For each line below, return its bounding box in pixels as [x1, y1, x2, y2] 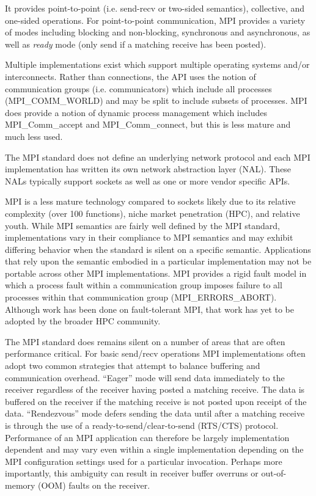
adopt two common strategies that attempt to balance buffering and [5, 359, 260, 372]
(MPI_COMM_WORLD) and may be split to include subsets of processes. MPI [5, 94, 307, 107]
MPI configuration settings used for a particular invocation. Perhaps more [5, 454, 282, 467]
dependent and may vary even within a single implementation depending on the [5, 443, 304, 456]
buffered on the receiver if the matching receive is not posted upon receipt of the [5, 395, 307, 407]
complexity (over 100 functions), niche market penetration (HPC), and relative [5, 206, 300, 219]
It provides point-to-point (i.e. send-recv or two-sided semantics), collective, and [5, 2, 305, 14]
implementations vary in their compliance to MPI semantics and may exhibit [5, 231, 293, 244]
